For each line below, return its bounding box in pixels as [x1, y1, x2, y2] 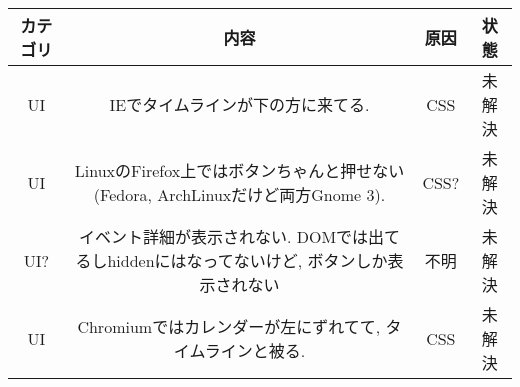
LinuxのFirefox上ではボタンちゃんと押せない [74, 159, 405, 182]
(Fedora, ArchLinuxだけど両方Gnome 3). [93, 183, 386, 206]
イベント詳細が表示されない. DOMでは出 [78, 225, 385, 248]
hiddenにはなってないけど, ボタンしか [107, 249, 388, 272]
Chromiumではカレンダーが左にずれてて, [77, 315, 381, 338]
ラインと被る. [204, 339, 306, 362]
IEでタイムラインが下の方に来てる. [109, 93, 370, 116]
